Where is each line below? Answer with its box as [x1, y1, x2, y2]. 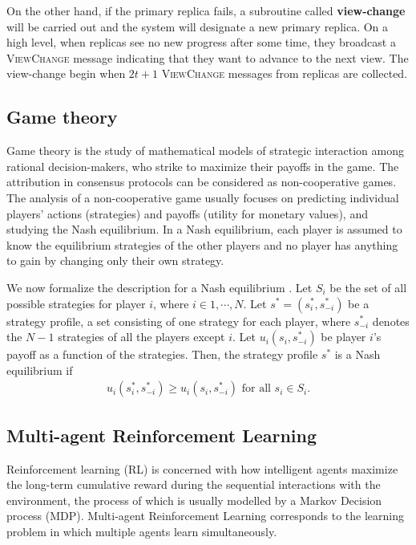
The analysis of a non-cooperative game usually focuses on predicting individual [6, 189, 399, 205]
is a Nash [334, 346, 381, 363]
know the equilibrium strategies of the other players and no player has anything [6, 236, 398, 253]
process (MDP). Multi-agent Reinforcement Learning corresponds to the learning [6, 507, 405, 524]
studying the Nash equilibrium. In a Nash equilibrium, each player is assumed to [6, 221, 402, 238]
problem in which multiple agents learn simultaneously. [6, 523, 277, 539]
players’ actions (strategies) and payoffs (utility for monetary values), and [6, 205, 368, 222]
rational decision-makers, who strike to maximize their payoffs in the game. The [6, 157, 399, 174]
